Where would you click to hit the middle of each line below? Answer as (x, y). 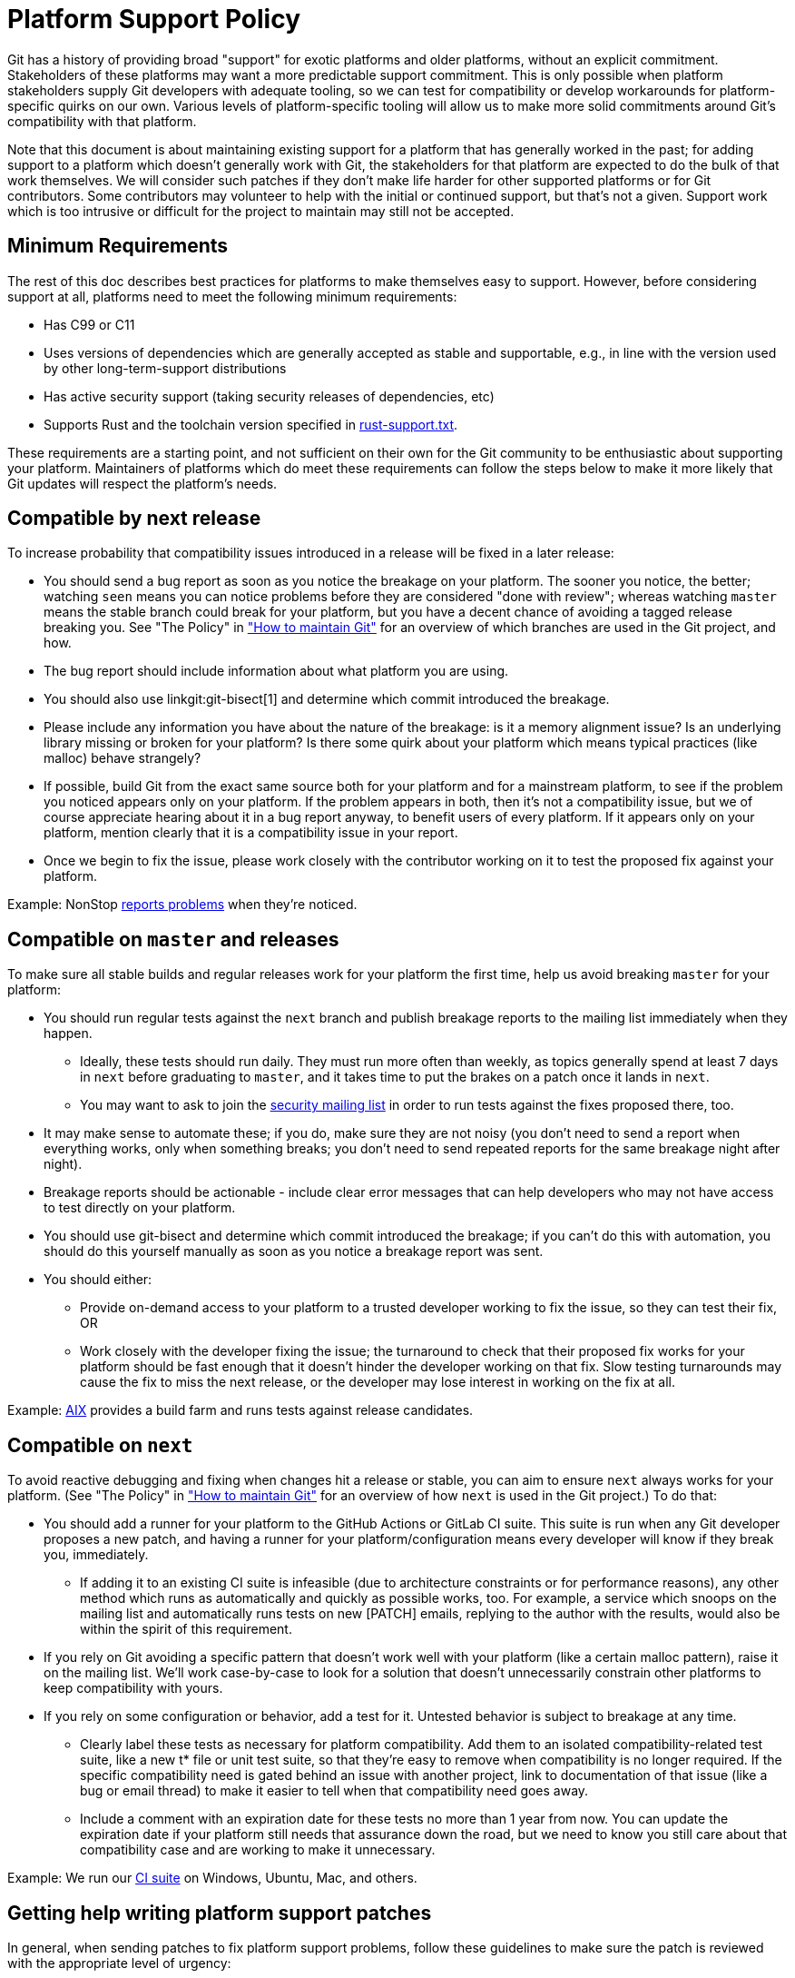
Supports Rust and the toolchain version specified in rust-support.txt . (251, 424)
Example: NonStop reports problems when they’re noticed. (182, 905)
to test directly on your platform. (140, 1208)
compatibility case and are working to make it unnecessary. (258, 1850)
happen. (68, 1034)
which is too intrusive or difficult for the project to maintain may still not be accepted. (261, 211)
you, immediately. (96, 1555)
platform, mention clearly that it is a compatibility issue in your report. (251, 833)
